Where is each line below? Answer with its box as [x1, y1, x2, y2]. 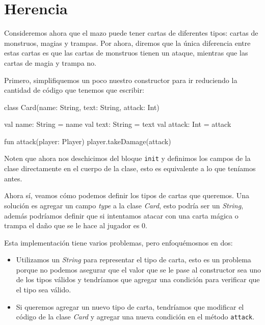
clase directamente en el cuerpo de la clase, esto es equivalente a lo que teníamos [4, 163, 256, 174]
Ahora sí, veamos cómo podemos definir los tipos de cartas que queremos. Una [4, 190, 249, 201]
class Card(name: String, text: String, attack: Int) [4, 101, 160, 112]
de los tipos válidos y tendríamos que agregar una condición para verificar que [16, 274, 260, 285]
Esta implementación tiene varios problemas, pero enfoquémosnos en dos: [4, 237, 233, 248]
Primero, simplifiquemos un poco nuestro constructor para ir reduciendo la [4, 74, 237, 85]
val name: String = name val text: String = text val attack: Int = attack [4, 119, 231, 129]
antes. [4, 173, 22, 183]
